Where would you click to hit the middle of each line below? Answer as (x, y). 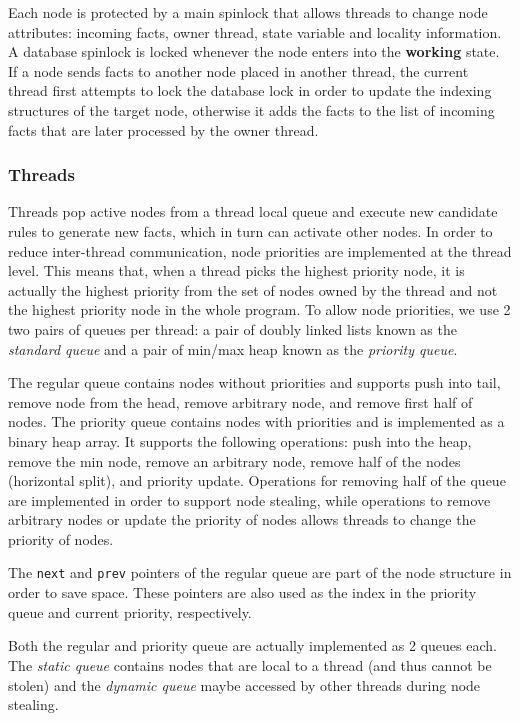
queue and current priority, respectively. (130, 611)
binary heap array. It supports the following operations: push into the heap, (240, 440)
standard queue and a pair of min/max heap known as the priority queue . (233, 348)
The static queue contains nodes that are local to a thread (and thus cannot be (250, 664)
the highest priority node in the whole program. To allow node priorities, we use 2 (259, 309)
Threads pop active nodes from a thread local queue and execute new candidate (253, 211)
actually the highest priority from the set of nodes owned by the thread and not (253, 289)
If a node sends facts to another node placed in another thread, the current (238, 70)
